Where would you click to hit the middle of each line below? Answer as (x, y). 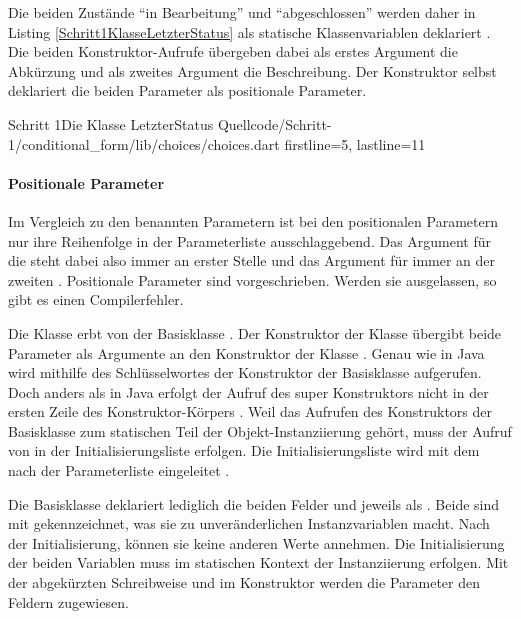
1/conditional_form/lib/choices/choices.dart (144, 143)
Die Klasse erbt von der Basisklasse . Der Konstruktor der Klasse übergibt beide (255, 332)
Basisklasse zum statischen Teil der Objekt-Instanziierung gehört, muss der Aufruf (260, 430)
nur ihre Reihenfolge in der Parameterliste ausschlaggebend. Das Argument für (250, 240)
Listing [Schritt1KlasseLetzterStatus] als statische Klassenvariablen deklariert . (249, 31)
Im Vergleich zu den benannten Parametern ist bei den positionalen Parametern (253, 220)
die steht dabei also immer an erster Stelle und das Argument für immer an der (252, 260)
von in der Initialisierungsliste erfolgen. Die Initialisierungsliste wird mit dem (244, 450)
